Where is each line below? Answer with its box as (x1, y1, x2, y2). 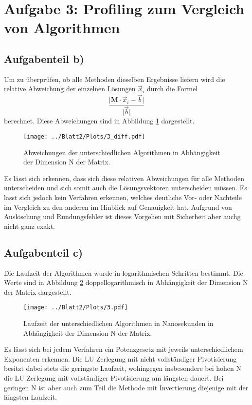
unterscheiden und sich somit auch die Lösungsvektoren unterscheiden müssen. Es (4, 182, 247, 193)
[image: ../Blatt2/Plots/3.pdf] (23, 304, 128, 311)
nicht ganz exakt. (4, 221, 55, 231)
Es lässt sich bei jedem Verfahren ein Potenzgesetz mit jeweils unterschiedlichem (4, 344, 243, 354)
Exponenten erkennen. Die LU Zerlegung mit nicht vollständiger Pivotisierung (4, 353, 237, 364)
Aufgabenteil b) (4, 51, 84, 66)
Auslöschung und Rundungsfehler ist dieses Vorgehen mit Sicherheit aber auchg (4, 211, 241, 222)
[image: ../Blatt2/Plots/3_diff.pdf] (23, 133, 145, 140)
